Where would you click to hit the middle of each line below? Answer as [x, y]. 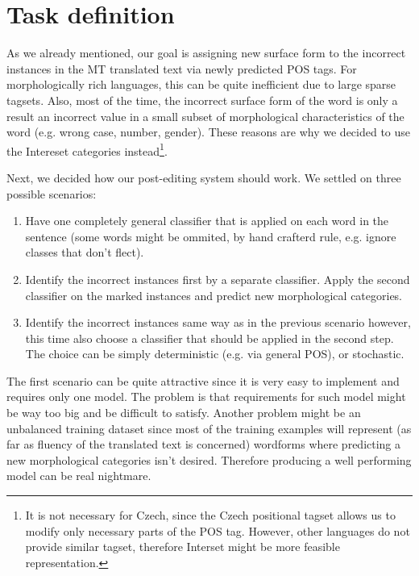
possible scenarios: [52, 193]
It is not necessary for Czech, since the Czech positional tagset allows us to [210, 515]
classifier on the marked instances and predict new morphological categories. [214, 295]
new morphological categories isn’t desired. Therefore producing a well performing [209, 459]
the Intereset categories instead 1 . [87, 149]
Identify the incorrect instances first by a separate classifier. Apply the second [218, 279]
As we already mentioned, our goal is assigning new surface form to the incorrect [206, 53]
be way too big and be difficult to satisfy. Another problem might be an [184, 413]
